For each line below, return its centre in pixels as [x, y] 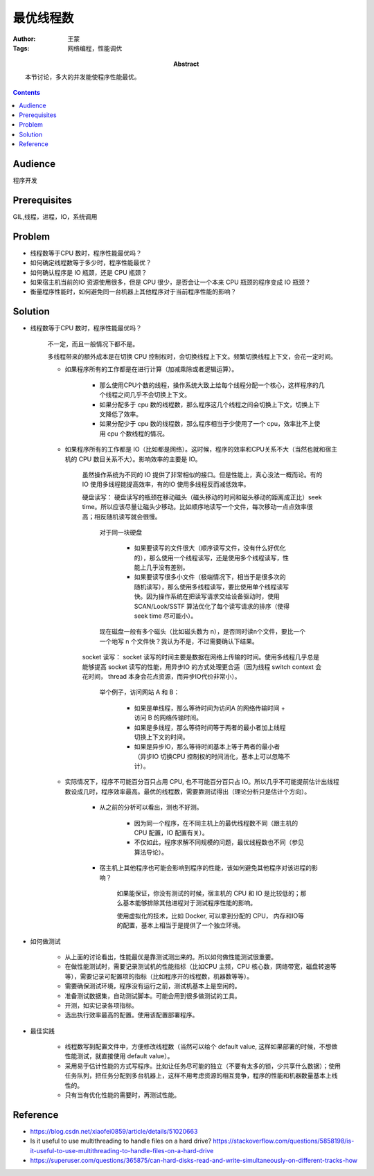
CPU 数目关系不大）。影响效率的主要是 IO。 [140, 459]
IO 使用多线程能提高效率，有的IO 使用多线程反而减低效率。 [166, 484]
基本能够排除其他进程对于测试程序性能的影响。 [189, 903]
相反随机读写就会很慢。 [127, 517]
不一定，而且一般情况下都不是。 [93, 344]
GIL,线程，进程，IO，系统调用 [55, 216]
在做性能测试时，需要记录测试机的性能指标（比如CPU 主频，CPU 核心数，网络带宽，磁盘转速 [198, 967]
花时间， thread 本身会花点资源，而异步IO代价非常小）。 [161, 676]
